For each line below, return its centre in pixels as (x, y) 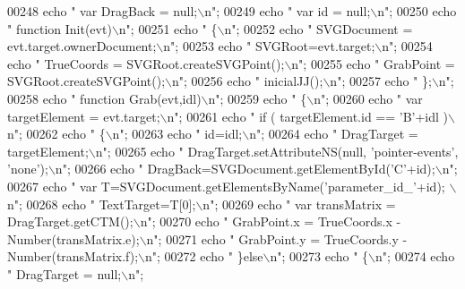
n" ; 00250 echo (417, 11)
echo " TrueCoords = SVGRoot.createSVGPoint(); (146, 63)
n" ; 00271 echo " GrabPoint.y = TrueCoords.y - (277, 238)
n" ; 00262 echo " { (56, 134)
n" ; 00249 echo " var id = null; (288, 11)
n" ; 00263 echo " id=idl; (177, 134)
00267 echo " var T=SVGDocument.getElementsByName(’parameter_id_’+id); (226, 186)
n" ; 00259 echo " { (258, 98)
